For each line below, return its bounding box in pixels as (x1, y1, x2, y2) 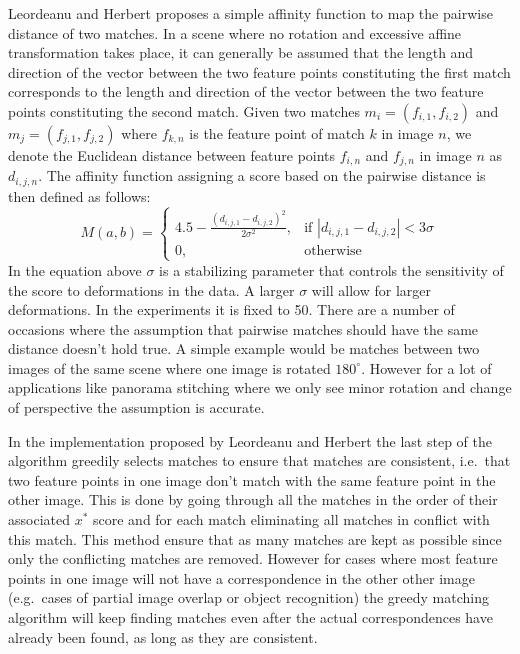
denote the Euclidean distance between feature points (8, 144, 336, 165)
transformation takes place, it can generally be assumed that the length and (8, 42, 474, 63)
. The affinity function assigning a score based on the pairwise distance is (38, 165, 486, 186)
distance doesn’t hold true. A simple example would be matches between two (8, 338, 480, 359)
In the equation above (8, 259, 142, 280)
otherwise (304, 243, 362, 258)
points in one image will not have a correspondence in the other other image (8, 567, 475, 588)
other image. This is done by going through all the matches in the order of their (8, 489, 498, 510)
